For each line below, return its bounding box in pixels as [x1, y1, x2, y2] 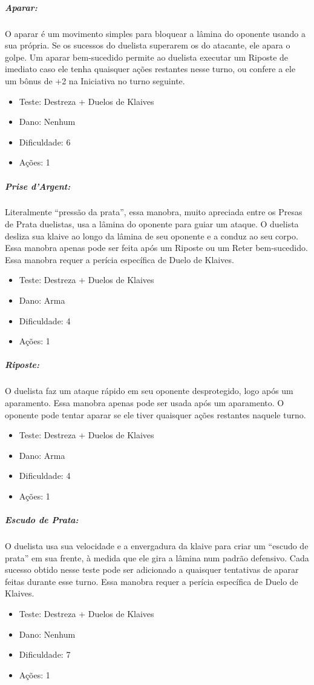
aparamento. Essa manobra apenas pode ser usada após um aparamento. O [5, 396, 284, 409]
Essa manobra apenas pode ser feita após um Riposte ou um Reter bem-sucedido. [5, 241, 308, 254]
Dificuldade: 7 [19, 648, 71, 661]
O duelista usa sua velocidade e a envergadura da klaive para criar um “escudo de [5, 540, 309, 552]
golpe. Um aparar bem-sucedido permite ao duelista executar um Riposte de [5, 50, 289, 63]
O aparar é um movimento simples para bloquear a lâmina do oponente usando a [5, 27, 306, 39]
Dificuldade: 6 [19, 135, 71, 148]
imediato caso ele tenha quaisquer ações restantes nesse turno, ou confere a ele [5, 62, 296, 75]
